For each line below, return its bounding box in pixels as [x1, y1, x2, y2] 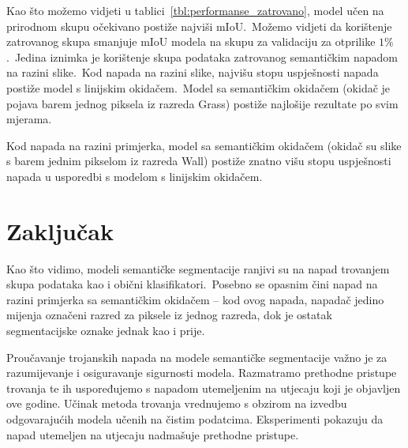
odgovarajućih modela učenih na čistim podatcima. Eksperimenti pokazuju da [6, 411, 384, 427]
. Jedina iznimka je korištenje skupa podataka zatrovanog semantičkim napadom [6, 48, 398, 65]
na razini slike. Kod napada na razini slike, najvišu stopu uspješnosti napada [6, 64, 379, 81]
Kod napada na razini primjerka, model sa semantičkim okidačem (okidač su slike [6, 137, 402, 153]
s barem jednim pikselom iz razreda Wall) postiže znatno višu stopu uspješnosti [6, 152, 391, 169]
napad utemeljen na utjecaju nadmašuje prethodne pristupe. [6, 426, 299, 442]
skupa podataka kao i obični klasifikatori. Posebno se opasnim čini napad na [6, 276, 378, 292]
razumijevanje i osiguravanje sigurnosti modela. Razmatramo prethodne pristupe [6, 364, 397, 381]
